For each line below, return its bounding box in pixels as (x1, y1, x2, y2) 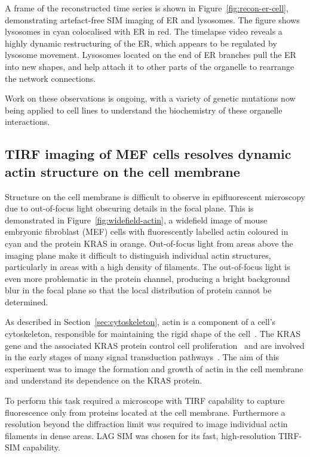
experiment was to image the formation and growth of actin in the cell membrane (5, 362, 303, 375)
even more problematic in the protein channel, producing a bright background (5, 272, 290, 284)
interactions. (5, 115, 50, 128)
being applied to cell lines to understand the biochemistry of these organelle (5, 103, 283, 116)
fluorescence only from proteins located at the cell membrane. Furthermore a (5, 406, 286, 418)
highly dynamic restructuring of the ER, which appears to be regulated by (5, 36, 277, 49)
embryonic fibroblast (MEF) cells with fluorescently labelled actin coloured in (5, 225, 288, 238)
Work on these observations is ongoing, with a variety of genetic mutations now (5, 92, 296, 105)
